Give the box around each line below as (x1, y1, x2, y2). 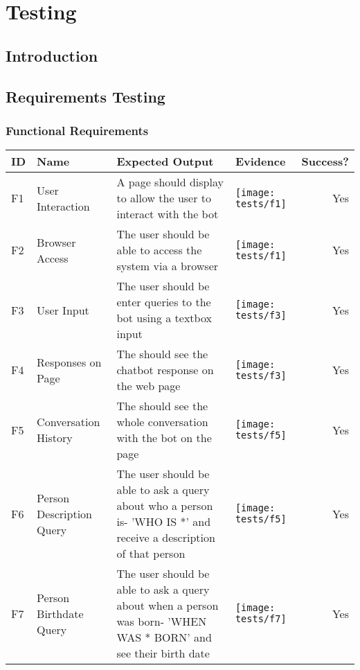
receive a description (116, 529, 215, 546)
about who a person (116, 497, 213, 514)
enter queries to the (116, 294, 211, 310)
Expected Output (116, 153, 214, 170)
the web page (116, 378, 181, 394)
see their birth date (116, 645, 210, 662)
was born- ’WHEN (116, 613, 207, 630)
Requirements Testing (6, 85, 165, 107)
